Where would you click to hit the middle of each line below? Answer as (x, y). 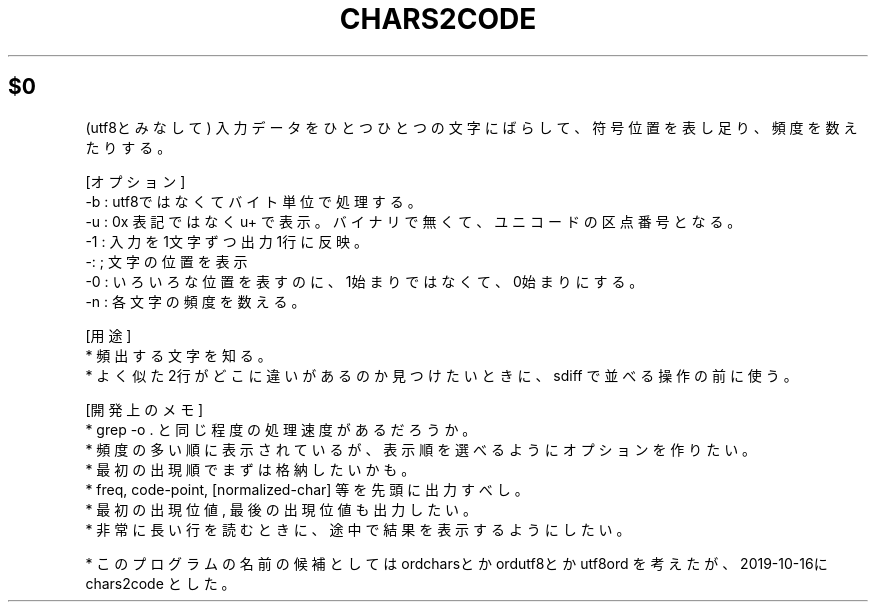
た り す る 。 (128, 147)
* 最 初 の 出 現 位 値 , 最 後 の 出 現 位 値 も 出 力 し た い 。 (281, 509)
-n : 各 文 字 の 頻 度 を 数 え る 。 (195, 301)
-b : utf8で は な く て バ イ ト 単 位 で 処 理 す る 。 (253, 201)
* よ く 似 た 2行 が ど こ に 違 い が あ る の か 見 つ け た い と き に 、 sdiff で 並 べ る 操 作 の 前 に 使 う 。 (441, 375)
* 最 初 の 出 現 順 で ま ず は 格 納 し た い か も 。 (250, 469)
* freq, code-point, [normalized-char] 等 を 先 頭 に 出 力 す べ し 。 (307, 489)
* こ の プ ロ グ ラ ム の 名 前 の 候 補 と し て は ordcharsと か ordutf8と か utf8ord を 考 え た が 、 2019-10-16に (456, 563)
